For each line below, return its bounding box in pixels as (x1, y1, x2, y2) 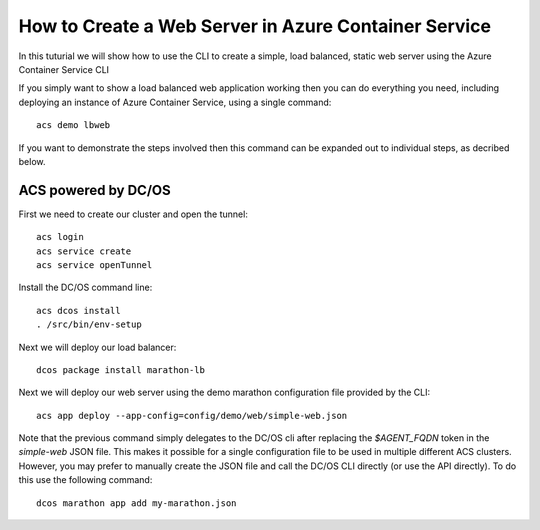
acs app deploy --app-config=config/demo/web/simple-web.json (36, 410, 348, 421)
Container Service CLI (18, 63, 110, 75)
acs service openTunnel (36, 259, 153, 270)
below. (18, 155, 46, 167)
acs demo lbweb (36, 120, 111, 131)
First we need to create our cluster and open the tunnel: (18, 208, 249, 220)
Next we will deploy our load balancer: (18, 341, 177, 353)
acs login (36, 231, 84, 243)
